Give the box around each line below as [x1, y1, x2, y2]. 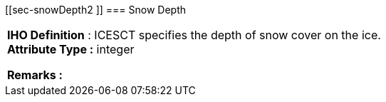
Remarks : [7, 68, 63, 82]
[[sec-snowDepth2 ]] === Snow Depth [5, 4, 186, 16]
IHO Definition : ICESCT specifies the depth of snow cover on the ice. [7, 28, 381, 42]
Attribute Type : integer [7, 42, 135, 56]
